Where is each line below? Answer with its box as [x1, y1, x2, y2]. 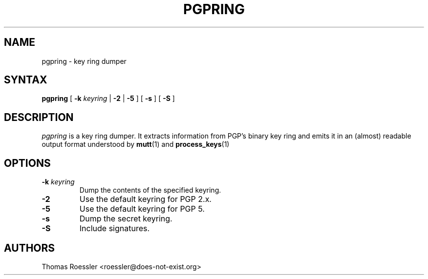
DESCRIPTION [4, 111, 74, 123]
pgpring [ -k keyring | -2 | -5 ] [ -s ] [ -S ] [42, 94, 175, 103]
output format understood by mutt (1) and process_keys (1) [42, 140, 230, 149]
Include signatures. [79, 223, 150, 234]
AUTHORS [4, 241, 55, 254]
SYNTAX [4, 74, 47, 86]
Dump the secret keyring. [79, 214, 172, 224]
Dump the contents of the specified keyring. [79, 186, 221, 195]
